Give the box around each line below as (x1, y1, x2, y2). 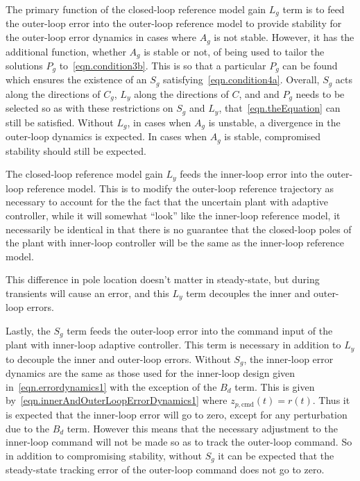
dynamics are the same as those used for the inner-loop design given (6, 366, 295, 380)
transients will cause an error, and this (6, 285, 169, 300)
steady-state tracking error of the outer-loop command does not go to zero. (6, 462, 325, 477)
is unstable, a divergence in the (208, 115, 341, 129)
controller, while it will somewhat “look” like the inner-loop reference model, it (6, 208, 341, 222)
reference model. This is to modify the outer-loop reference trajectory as (26, 180, 334, 195)
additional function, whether (6, 44, 126, 58)
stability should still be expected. (6, 143, 146, 158)
